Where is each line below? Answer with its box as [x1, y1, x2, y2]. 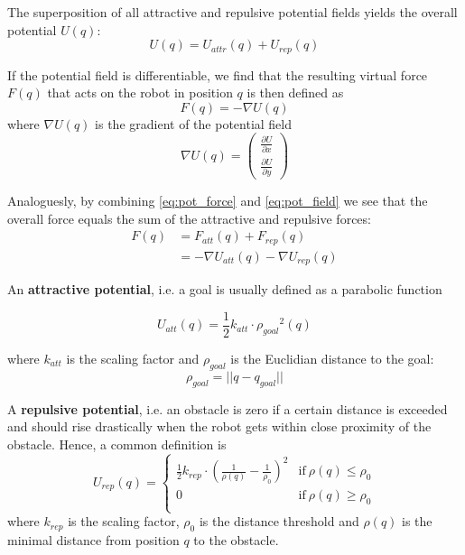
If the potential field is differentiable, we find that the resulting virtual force [7, 65, 428, 84]
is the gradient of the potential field [95, 114, 293, 133]
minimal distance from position [7, 531, 180, 550]
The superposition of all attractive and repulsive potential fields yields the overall [7, 3, 458, 21]
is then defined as [246, 83, 344, 102]
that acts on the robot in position [47, 83, 233, 102]
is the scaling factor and [66, 349, 200, 368]
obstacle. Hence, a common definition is [7, 434, 227, 453]
